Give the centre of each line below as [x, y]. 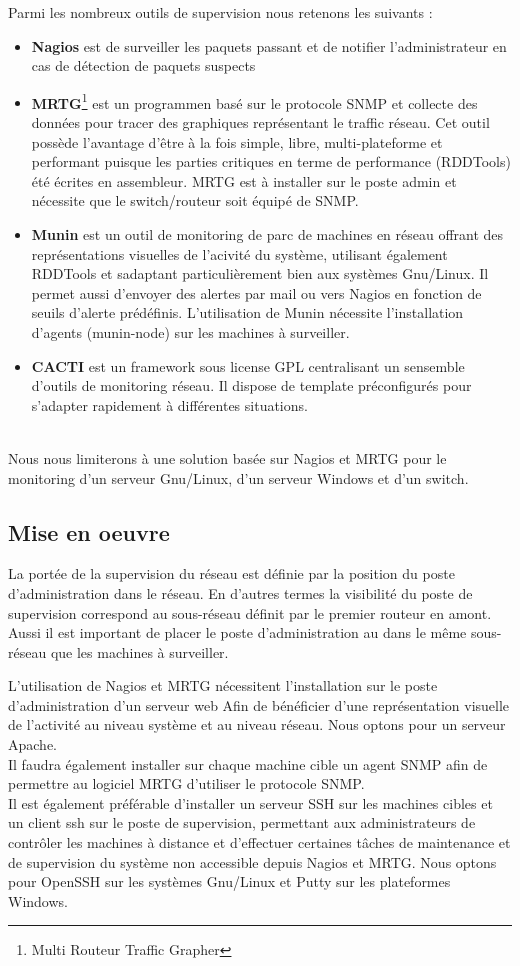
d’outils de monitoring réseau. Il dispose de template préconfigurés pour [251, 385]
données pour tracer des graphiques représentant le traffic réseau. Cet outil [260, 122]
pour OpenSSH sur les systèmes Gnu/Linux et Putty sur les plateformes [229, 881]
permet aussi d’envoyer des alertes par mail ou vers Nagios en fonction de [256, 292]
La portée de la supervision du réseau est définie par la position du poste [231, 573]
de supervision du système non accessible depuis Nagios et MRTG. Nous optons [252, 861]
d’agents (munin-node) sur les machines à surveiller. [190, 331]
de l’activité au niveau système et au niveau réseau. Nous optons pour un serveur [257, 724]
